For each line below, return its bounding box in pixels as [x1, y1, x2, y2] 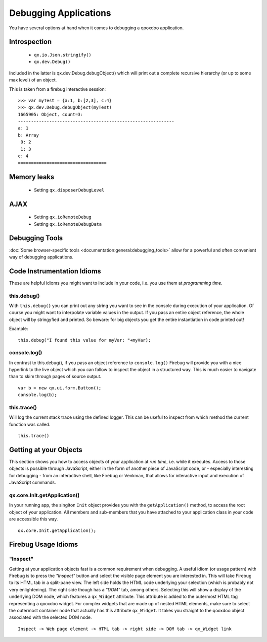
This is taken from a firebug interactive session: [9, 86, 106, 92]
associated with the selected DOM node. [9, 614, 92, 620]
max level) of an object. [9, 77, 57, 83]
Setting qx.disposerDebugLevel [34, 187, 105, 193]
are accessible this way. [9, 516, 58, 522]
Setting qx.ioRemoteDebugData [34, 221, 102, 227]
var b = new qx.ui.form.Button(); [18, 385, 101, 390]
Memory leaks [9, 173, 54, 181]
